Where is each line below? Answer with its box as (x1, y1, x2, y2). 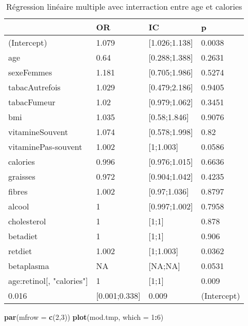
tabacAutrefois (8, 81, 61, 93)
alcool (8, 200, 29, 212)
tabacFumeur (8, 96, 55, 108)
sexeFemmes (8, 66, 52, 78)
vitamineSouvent (8, 126, 68, 138)
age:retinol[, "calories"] (8, 275, 88, 286)
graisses (8, 170, 35, 182)
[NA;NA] (148, 260, 180, 272)
